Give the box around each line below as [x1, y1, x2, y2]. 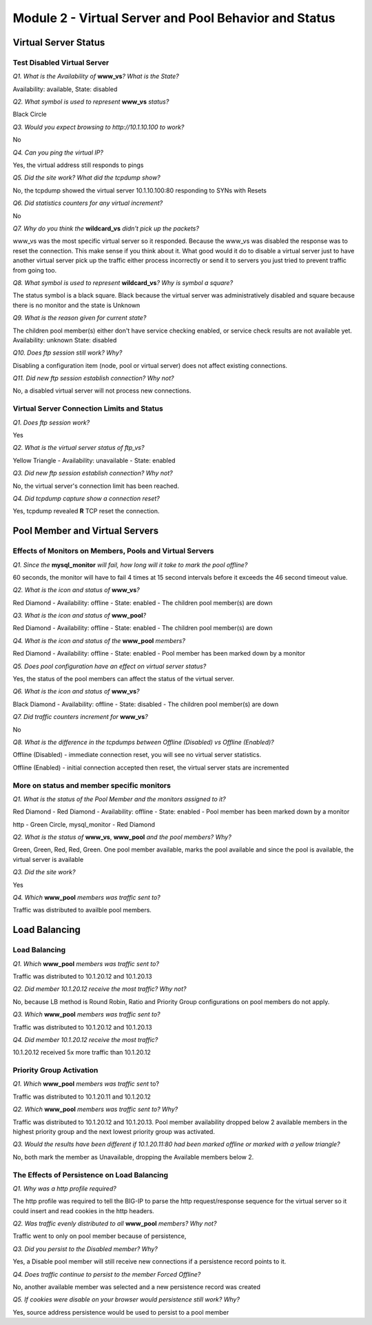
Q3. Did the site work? [12, 868, 76, 876]
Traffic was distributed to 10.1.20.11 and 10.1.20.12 [12, 1092, 151, 1101]
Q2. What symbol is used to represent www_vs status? [12, 97, 169, 106]
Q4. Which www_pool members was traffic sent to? [12, 894, 161, 902]
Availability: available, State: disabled [12, 85, 118, 93]
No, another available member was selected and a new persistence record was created [12, 1283, 261, 1291]
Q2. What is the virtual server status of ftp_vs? [12, 444, 145, 452]
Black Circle [12, 110, 48, 119]
